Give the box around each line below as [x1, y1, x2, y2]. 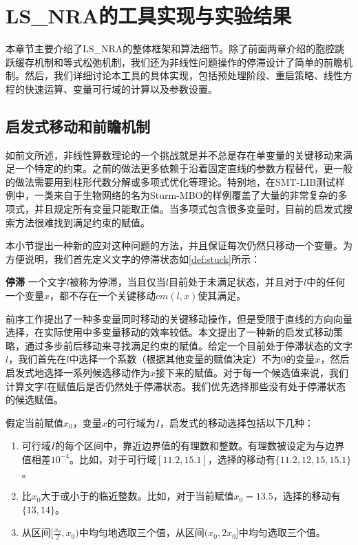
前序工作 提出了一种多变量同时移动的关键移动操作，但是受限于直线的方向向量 [6, 311, 352, 325]
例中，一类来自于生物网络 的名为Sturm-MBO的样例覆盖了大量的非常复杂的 [6, 188, 338, 202]
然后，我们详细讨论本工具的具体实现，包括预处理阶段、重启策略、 [24, 68, 324, 83]
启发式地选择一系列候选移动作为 [6, 365, 150, 380]
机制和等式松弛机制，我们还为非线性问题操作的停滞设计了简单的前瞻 [34, 54, 343, 69]
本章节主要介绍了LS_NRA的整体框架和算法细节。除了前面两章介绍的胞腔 [6, 41, 335, 56]
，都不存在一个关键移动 [50, 288, 156, 303]
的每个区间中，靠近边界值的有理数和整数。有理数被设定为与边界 [54, 438, 344, 453]
